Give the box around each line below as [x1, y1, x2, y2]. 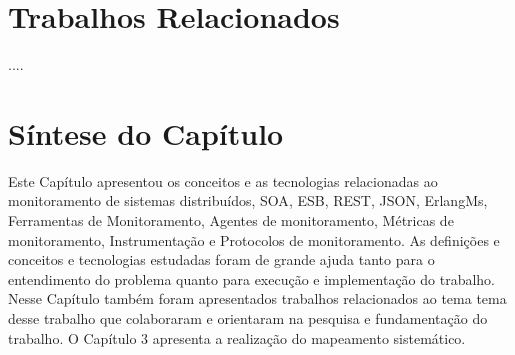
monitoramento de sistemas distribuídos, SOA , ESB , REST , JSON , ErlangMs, [8, 190, 488, 211]
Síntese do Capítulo [8, 112, 284, 153]
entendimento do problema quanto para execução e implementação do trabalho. [8, 268, 496, 289]
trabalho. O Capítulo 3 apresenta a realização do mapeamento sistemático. [8, 327, 466, 348]
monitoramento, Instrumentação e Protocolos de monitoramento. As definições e [8, 229, 500, 250]
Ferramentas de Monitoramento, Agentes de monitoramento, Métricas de [8, 210, 454, 231]
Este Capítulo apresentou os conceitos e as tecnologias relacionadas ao [8, 170, 438, 191]
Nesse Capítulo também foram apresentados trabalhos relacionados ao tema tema [8, 288, 507, 309]
